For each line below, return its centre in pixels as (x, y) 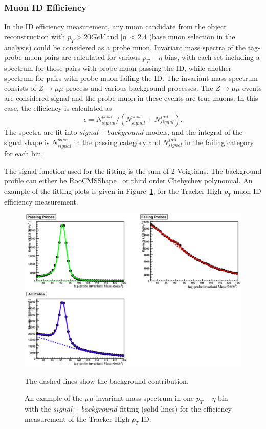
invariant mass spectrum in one (145, 398)
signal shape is (27, 142)
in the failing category (219, 142)
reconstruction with (35, 36)
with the (38, 409)
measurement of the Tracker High (77, 418)
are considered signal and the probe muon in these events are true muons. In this (131, 98)
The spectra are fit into (41, 131)
